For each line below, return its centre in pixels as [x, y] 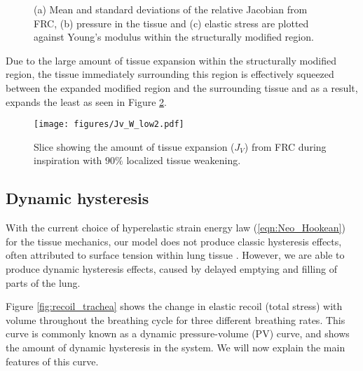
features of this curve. [52, 361]
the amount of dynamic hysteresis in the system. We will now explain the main [176, 347]
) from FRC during [285, 146]
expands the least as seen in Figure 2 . [86, 101]
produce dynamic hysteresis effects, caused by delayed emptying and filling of [171, 268]
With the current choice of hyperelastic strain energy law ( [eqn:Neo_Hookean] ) [176, 228]
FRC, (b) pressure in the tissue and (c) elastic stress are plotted [171, 23]
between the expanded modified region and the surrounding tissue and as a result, [182, 87]
